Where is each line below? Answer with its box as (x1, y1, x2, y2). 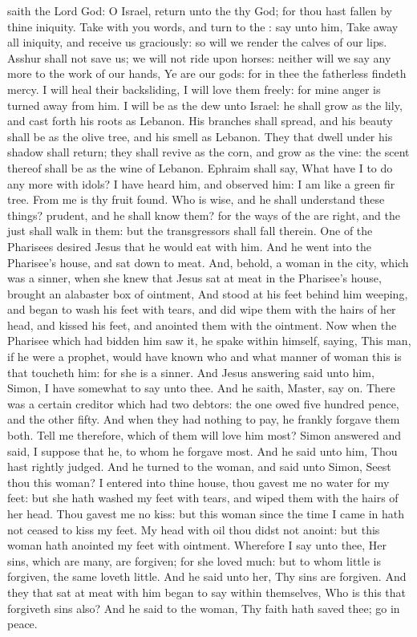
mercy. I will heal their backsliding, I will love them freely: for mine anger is (7, 80, 381, 97)
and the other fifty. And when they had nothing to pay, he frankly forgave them (7, 411, 400, 428)
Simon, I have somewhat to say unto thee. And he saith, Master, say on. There (7, 379, 395, 396)
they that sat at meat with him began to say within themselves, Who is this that (7, 583, 407, 600)
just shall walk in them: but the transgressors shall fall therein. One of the (7, 222, 373, 239)
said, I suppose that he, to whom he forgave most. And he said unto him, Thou (7, 442, 398, 459)
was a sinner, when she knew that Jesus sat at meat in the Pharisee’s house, (7, 270, 382, 286)
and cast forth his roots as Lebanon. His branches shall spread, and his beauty (7, 112, 393, 129)
